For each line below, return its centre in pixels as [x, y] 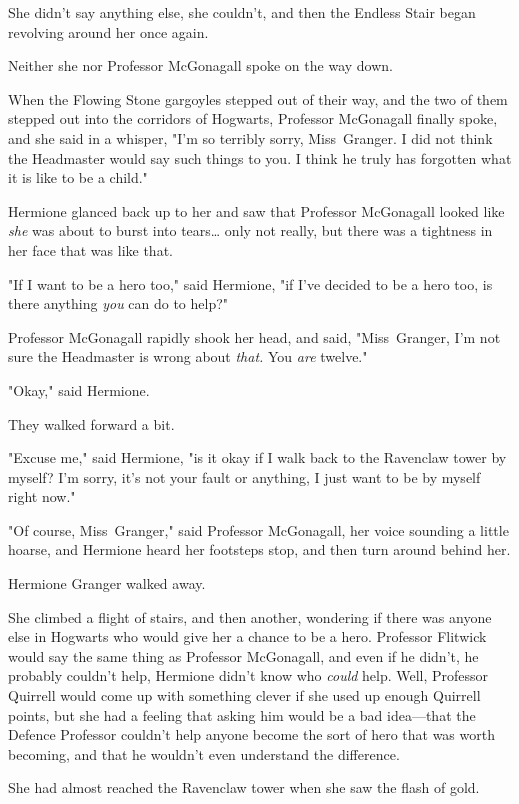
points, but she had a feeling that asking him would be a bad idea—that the [242, 714]
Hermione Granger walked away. [107, 583]
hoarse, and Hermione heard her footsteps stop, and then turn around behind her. [259, 549]
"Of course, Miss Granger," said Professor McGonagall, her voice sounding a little [258, 529]
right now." [42, 496]
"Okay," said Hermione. [79, 389]
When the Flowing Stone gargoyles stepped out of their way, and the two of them [258, 98]
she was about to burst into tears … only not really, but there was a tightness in [250, 230]
